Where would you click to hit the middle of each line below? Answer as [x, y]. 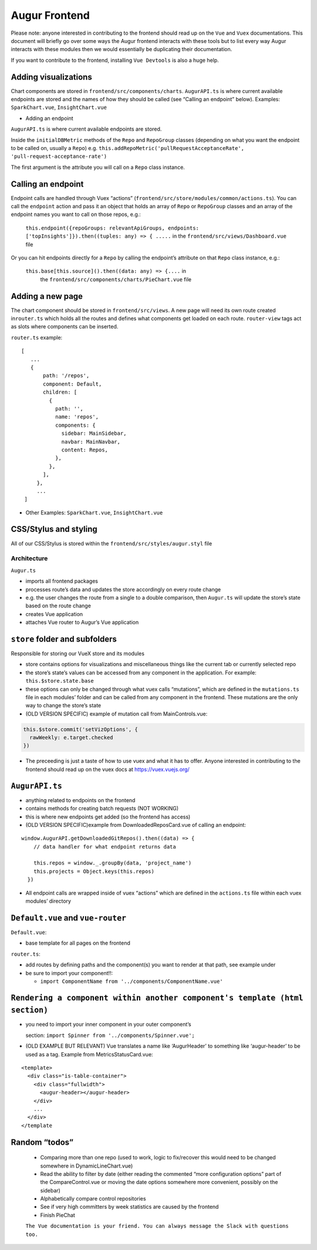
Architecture [29, 558]
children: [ [60, 392]
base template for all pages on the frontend [78, 943]
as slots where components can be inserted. [65, 327]
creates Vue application [54, 614]
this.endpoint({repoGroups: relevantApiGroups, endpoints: [112, 228]
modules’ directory [48, 901]
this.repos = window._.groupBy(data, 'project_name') [112, 863]
